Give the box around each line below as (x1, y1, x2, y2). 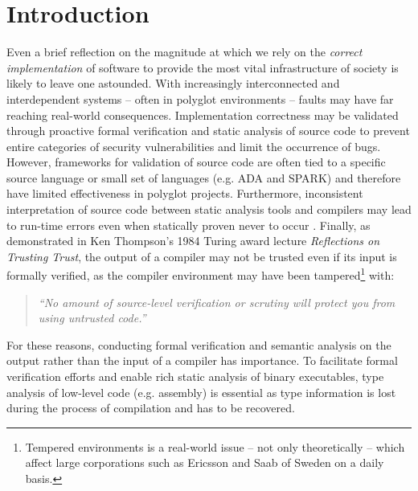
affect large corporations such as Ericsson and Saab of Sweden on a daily (25, 454, 384, 471)
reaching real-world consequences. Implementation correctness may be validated (6, 106, 399, 123)
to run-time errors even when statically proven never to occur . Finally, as (6, 216, 371, 233)
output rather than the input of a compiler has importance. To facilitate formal (6, 352, 398, 369)
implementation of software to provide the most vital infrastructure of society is (6, 59, 399, 76)
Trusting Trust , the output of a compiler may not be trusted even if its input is (6, 248, 397, 264)
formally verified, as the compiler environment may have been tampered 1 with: (6, 264, 395, 284)
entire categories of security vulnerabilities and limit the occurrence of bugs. (6, 137, 381, 154)
